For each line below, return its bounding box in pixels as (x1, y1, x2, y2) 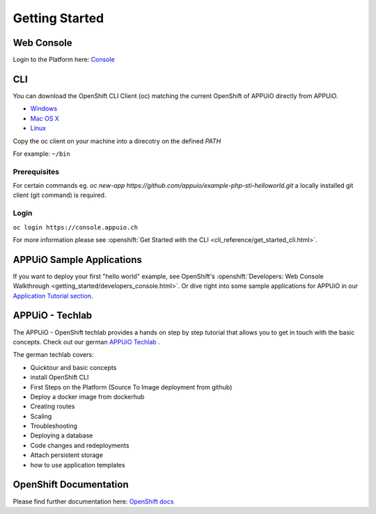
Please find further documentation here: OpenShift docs (13, 497, 174, 506)
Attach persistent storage (30, 451, 104, 459)
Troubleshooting (30, 421, 78, 431)
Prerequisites (13, 167, 59, 177)
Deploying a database (30, 431, 93, 440)
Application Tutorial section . (13, 291, 93, 300)
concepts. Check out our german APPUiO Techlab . (13, 337, 160, 346)
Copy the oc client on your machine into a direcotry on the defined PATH (13, 136, 221, 145)
